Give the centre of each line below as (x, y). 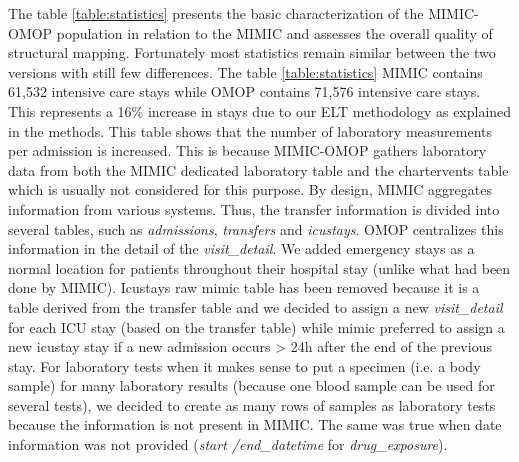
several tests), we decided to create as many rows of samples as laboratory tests (252, 404)
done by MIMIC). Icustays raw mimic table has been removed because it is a (244, 287)
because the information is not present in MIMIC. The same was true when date (255, 424)
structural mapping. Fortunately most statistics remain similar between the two (252, 52)
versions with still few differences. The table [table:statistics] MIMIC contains (245, 71)
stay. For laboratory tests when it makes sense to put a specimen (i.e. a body (244, 365)
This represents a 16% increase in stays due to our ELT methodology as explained (260, 110)
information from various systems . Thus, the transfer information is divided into (254, 208)
